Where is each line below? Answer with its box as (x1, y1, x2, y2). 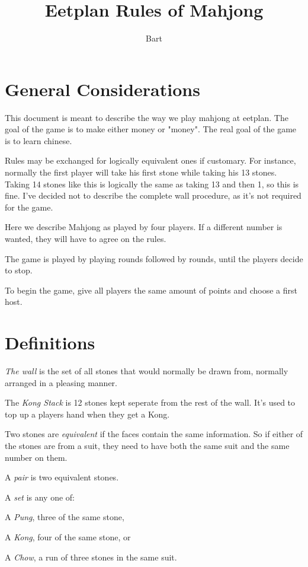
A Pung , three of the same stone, (5, 511, 124, 523)
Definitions (5, 330, 95, 355)
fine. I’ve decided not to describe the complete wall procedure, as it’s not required (5, 189, 301, 202)
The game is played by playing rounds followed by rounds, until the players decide (5, 252, 303, 265)
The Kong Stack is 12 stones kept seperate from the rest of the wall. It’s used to (5, 396, 296, 409)
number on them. (5, 451, 68, 463)
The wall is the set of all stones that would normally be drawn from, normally (5, 365, 288, 377)
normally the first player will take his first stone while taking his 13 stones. (5, 166, 277, 179)
